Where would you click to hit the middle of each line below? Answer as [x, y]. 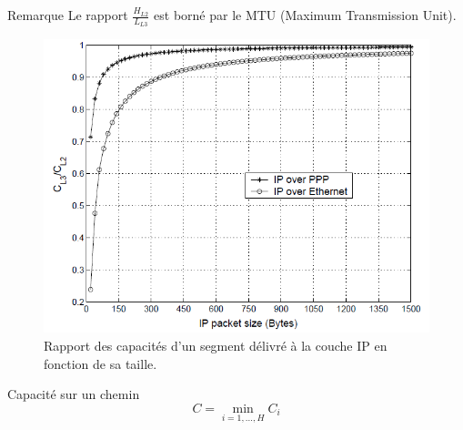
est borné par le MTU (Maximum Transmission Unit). [305, 15]
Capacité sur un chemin [74, 394]
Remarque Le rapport [68, 15]
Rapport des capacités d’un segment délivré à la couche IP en [216, 345]
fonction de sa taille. [101, 363]
